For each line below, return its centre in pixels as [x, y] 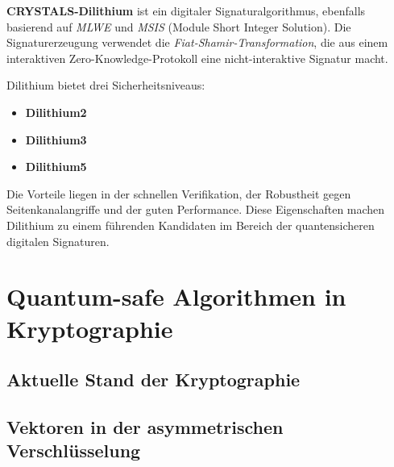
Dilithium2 [56, 112]
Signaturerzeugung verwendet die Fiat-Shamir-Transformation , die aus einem [197, 42]
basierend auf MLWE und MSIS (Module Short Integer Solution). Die [179, 26]
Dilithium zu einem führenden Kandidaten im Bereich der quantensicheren [191, 225]
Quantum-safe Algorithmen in [176, 296]
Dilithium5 [56, 167]
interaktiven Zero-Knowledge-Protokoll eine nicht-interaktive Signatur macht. [197, 58]
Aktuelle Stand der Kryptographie [153, 379]
